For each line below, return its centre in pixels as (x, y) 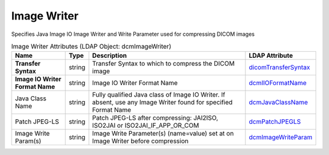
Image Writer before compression (140, 141)
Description (110, 56)
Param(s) (28, 141)
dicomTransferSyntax (279, 67)
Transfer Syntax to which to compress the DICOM (163, 64)
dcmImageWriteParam (281, 137)
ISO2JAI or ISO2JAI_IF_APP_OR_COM (146, 126)
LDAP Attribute (271, 56)
